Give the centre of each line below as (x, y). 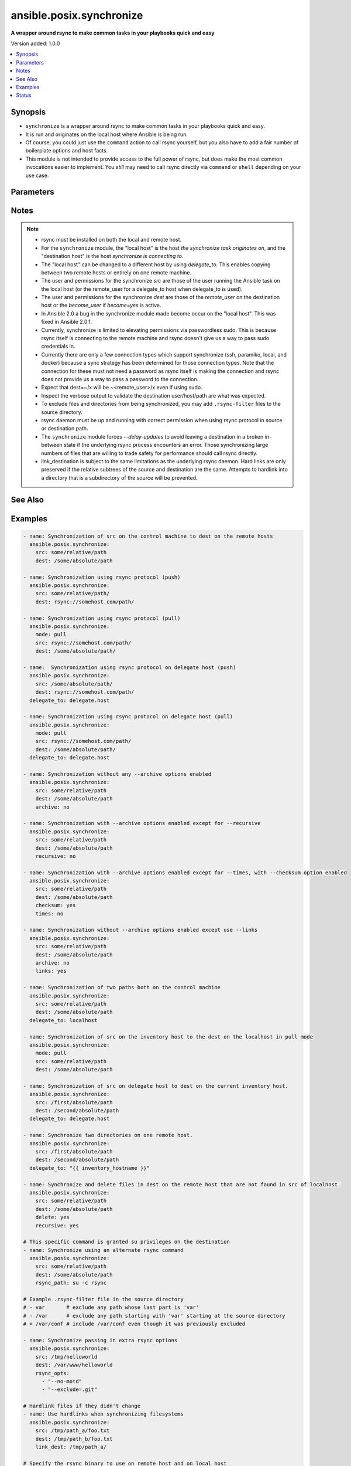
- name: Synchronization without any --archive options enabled (117, 774)
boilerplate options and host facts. (67, 151)
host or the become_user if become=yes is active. (101, 306)
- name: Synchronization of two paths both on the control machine (122, 987)
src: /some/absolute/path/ (74, 684)
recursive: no (56, 856)
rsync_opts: (53, 1373)
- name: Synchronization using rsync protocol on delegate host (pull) (128, 717)
